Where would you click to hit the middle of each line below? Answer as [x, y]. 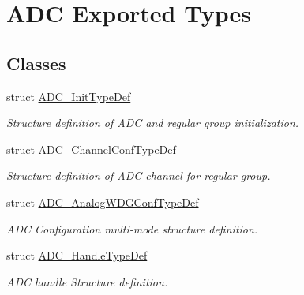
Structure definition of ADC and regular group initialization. [153, 123]
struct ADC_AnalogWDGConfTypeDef [103, 202]
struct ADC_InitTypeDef [69, 96]
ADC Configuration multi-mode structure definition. [132, 228]
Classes [36, 63]
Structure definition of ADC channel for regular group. [139, 176]
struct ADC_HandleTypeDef [77, 255]
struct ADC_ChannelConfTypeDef [91, 149]
